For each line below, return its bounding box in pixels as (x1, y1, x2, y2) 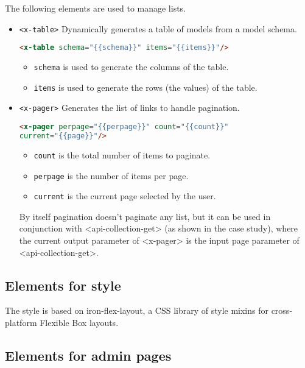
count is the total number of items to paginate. (33, 148, 211, 161)
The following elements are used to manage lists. (5, 2, 186, 14)
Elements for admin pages (5, 345, 172, 364)
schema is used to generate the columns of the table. (33, 60, 229, 73)
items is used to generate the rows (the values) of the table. (33, 80, 258, 93)
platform (5, 316, 37, 328)
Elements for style (5, 275, 121, 294)
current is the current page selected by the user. (33, 189, 216, 202)
